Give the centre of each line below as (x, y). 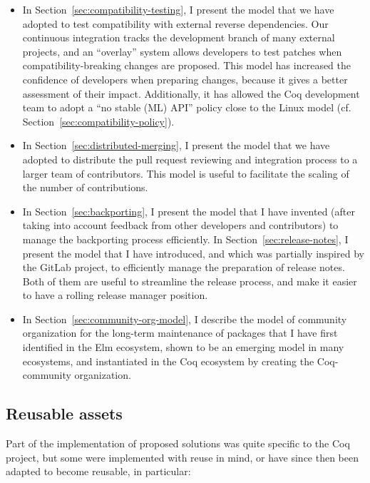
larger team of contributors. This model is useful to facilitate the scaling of (186, 173)
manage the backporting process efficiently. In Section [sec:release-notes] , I (185, 239)
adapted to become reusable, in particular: (98, 471)
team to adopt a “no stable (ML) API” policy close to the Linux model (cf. (187, 107)
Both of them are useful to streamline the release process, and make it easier (190, 281)
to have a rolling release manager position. (115, 295)
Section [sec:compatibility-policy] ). (98, 121)
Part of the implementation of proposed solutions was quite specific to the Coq (178, 443)
